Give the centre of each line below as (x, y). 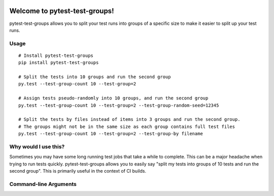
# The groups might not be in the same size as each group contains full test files (127, 126)
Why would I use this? (37, 146)
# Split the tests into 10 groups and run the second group (95, 77)
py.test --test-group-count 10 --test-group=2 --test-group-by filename (111, 134)
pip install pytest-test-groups (59, 63)
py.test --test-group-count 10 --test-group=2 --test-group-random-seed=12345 (119, 105)
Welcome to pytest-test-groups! (62, 11)
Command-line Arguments (43, 184)
